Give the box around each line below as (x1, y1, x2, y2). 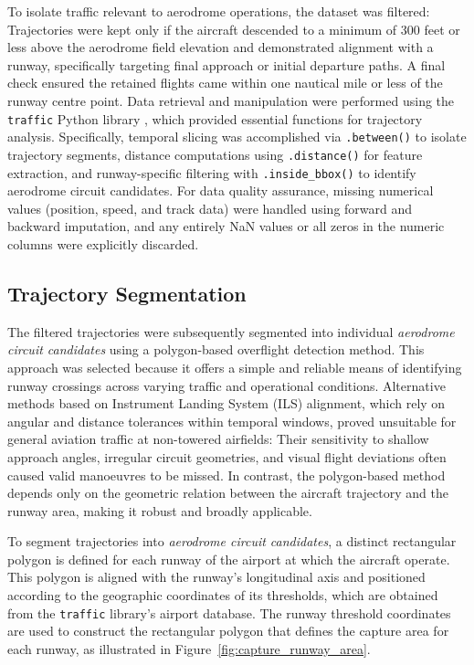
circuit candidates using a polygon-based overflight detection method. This (7, 340, 425, 359)
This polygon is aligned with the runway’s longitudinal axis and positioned (7, 567, 426, 586)
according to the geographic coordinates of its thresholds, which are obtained (7, 586, 438, 605)
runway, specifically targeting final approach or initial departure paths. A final (7, 55, 446, 74)
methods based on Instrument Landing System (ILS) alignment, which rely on (7, 394, 446, 413)
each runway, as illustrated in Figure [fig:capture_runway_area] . (7, 639, 371, 658)
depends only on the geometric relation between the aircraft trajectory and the (7, 483, 448, 502)
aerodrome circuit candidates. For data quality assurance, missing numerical (7, 181, 434, 200)
